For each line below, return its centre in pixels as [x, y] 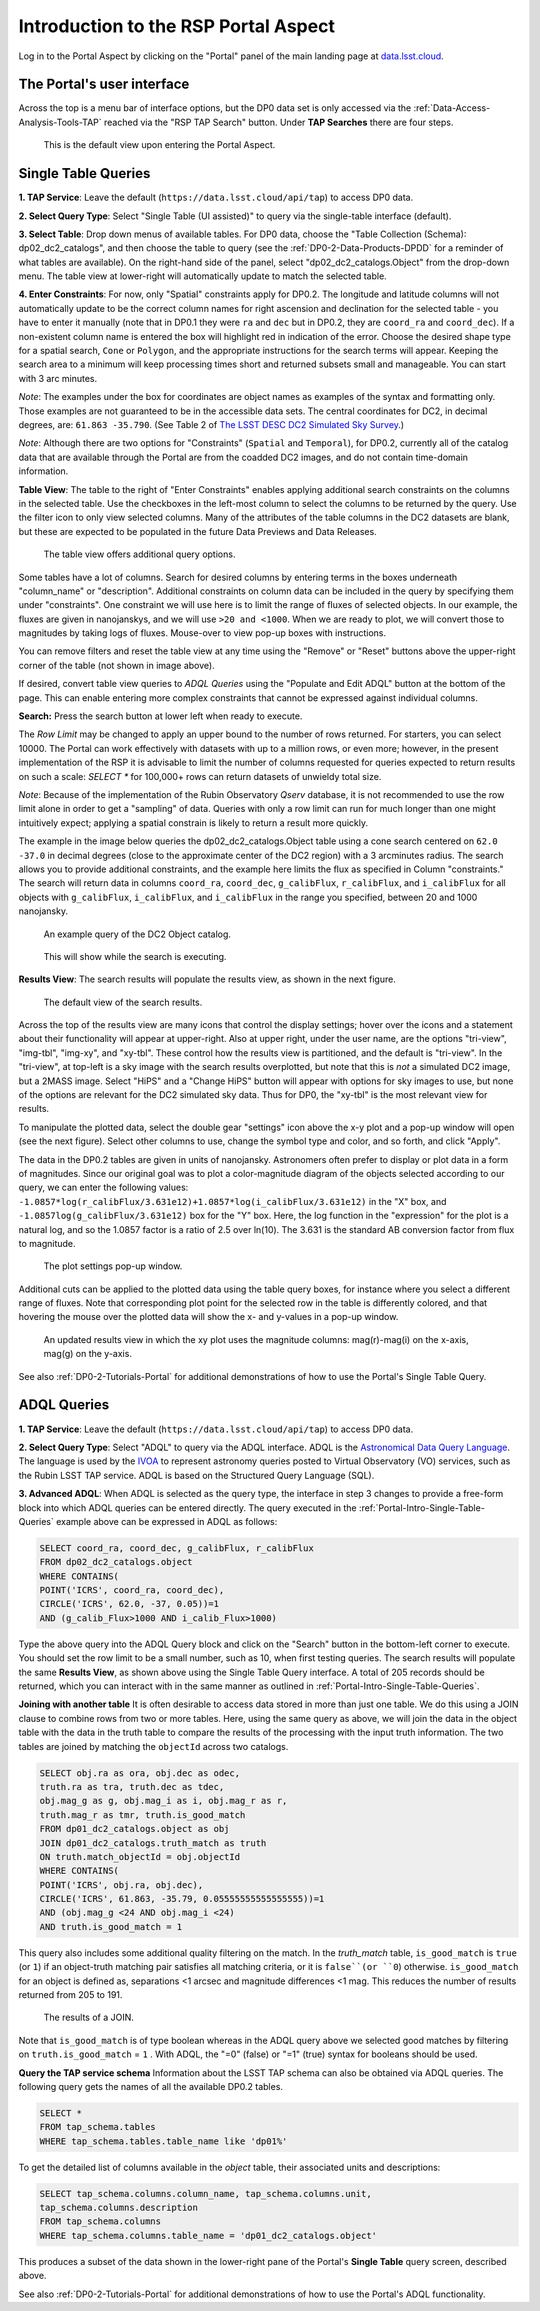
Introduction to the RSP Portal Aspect [176, 26]
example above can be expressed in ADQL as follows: [166, 1521]
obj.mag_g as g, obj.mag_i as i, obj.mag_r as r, [163, 1801]
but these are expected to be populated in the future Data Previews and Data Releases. [197, 531]
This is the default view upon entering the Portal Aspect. [159, 145]
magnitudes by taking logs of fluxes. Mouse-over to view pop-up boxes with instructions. [202, 633]
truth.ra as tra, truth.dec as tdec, [132, 1786]
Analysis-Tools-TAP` [60, 122]
